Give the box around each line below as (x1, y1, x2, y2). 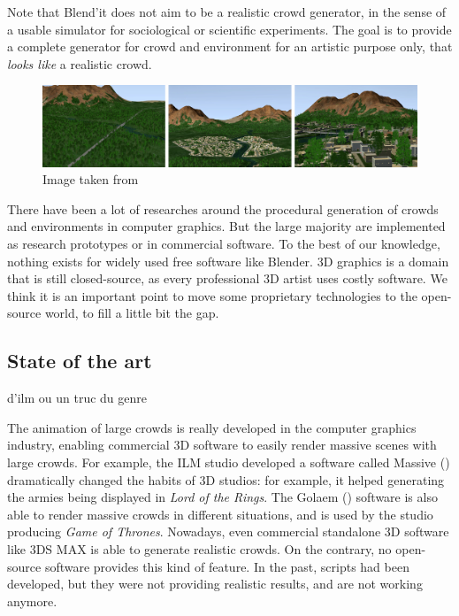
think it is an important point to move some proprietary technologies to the (7, 286, 417, 304)
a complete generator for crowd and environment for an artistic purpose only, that (7, 37, 453, 56)
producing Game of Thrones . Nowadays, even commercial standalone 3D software (7, 522, 449, 541)
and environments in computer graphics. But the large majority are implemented (7, 217, 446, 235)
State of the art (7, 347, 152, 374)
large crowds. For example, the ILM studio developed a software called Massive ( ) (7, 453, 450, 472)
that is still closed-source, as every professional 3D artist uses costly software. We (7, 269, 448, 288)
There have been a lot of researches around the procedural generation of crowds (7, 199, 439, 218)
